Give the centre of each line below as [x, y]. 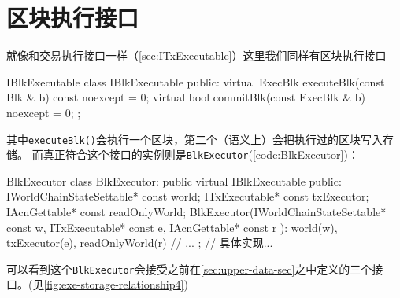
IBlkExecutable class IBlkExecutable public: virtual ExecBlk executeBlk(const [196, 81]
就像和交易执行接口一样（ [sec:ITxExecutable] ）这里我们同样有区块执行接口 [196, 55]
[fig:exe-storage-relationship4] [114, 284]
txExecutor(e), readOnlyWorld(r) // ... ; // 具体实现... [140, 243]
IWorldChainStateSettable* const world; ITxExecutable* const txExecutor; [188, 196]
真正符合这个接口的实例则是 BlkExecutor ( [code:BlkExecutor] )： [201, 155]
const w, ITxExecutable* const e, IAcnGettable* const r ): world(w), [172, 227]
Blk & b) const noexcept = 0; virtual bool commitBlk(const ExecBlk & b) [186, 97]
